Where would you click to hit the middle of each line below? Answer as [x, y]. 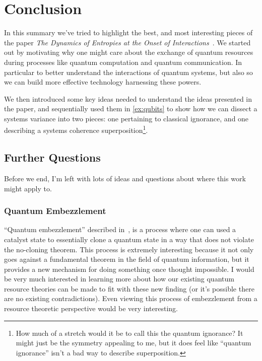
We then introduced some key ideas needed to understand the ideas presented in [128, 98]
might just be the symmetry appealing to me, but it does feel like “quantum [134, 343]
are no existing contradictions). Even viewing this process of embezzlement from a [131, 298]
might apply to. [28, 188]
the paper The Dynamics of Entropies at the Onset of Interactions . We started [127, 42]
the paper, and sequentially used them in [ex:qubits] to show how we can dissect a [131, 109]
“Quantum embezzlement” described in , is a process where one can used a [120, 229]
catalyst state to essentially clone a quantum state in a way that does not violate [129, 239]
